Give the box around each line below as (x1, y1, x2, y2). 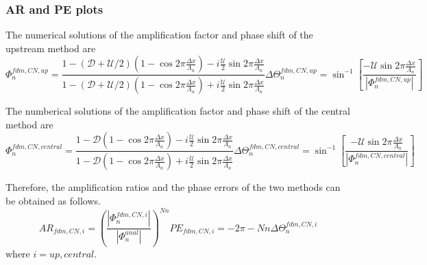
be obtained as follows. (5, 193, 101, 207)
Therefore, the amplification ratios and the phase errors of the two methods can (5, 180, 341, 194)
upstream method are (5, 41, 96, 55)
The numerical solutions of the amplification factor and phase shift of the (5, 27, 313, 42)
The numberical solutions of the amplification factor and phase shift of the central (5, 104, 350, 118)
